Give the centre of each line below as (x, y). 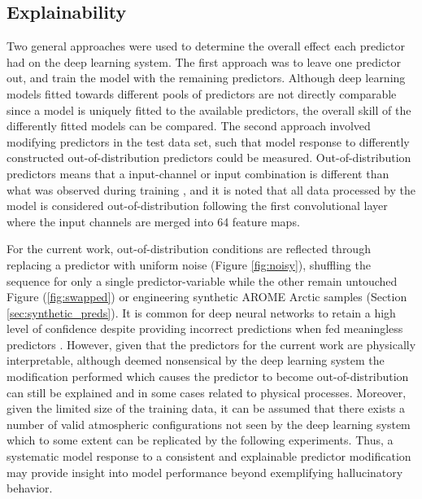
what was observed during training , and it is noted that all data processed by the (211, 189)
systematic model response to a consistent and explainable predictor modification (209, 456)
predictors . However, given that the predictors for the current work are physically (211, 344)
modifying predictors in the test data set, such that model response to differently (208, 141)
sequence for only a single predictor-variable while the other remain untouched (202, 280)
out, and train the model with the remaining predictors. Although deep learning (206, 78)
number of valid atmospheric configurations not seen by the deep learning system (209, 424)
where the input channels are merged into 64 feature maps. (153, 221)
